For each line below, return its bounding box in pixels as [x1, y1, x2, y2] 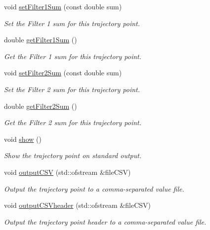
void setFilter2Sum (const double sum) [4, 67, 122, 78]
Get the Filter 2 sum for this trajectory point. [4, 117, 141, 128]
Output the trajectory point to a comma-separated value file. [4, 183, 184, 194]
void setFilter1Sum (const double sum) [4, 1, 122, 11]
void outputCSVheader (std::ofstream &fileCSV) [4, 200, 151, 210]
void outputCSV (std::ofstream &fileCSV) [4, 166, 131, 177]
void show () [4, 133, 42, 144]
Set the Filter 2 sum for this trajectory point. [4, 84, 140, 94]
